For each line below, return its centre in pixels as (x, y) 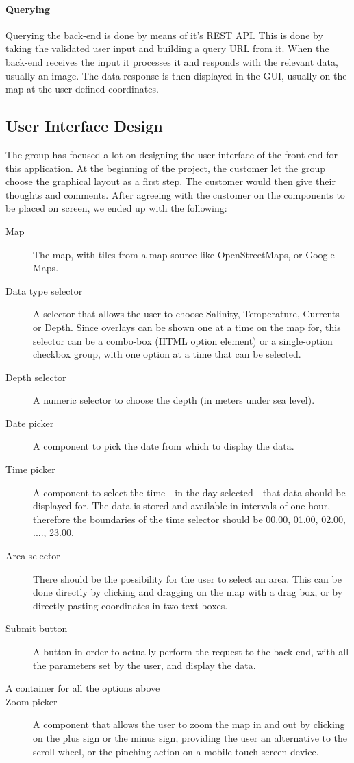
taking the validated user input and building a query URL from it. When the (167, 48)
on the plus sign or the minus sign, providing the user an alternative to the (190, 737)
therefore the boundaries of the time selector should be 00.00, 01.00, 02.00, (189, 519)
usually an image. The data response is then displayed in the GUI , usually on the (176, 75)
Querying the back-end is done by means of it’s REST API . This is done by (164, 35)
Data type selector (44, 290)
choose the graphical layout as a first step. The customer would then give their (170, 181)
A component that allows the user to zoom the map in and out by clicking (189, 724)
